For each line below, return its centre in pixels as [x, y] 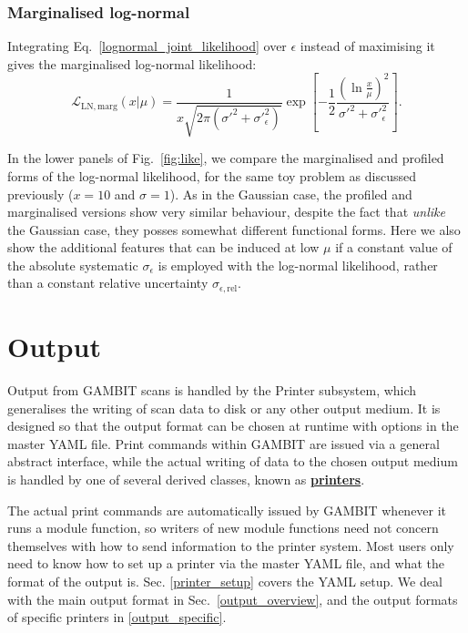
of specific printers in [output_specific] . [117, 617]
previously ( [41, 194]
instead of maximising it [367, 46]
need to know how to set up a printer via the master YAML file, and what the [226, 563]
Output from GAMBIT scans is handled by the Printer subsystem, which [212, 390]
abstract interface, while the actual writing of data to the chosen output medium [233, 461]
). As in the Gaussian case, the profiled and [291, 194]
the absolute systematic [73, 265]
